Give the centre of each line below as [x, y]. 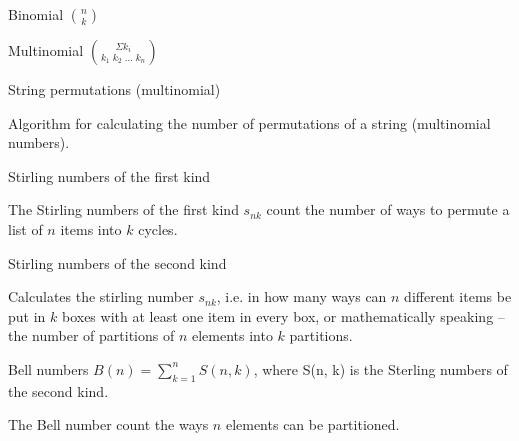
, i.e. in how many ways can [301, 296]
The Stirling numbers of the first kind [123, 209]
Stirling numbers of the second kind [117, 262]
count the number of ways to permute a [388, 209]
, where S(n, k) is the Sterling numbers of [380, 368]
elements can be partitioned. [312, 424]
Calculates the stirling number [101, 296]
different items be [458, 296]
